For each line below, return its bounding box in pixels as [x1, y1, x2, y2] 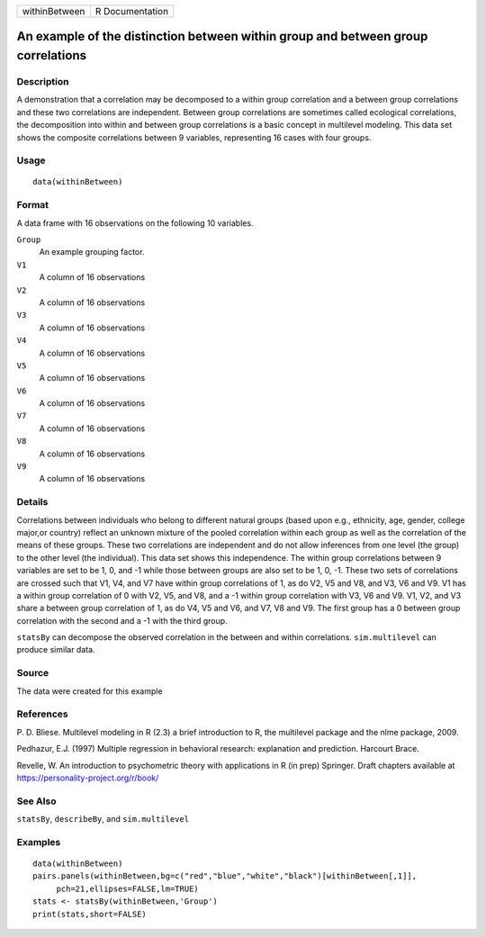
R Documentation [94, 5, 169, 17]
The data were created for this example [16, 685, 163, 697]
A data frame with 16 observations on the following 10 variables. [16, 217, 254, 229]
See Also [16, 795, 57, 807]
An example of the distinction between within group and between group [16, 29, 428, 44]
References [16, 707, 68, 720]
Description [16, 75, 69, 87]
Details [16, 496, 49, 509]
